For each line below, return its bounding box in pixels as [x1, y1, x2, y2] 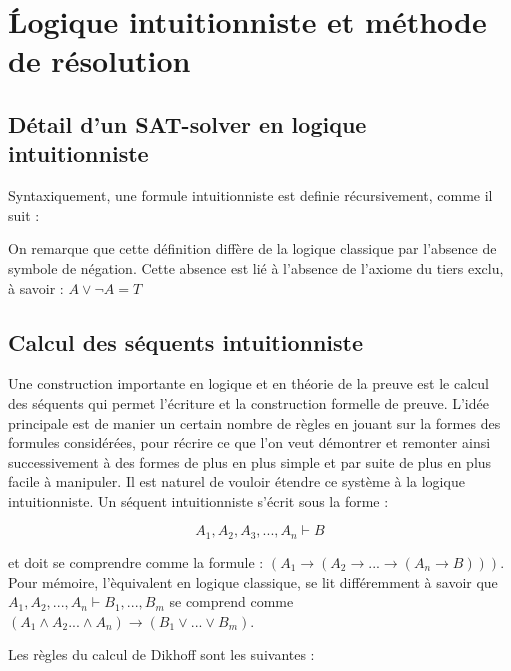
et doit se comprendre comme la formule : [8, 551, 264, 572]
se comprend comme [169, 591, 294, 612]
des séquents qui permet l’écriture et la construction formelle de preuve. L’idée [8, 392, 489, 413]
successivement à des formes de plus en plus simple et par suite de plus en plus [8, 451, 492, 472]
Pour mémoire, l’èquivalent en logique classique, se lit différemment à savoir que [8, 571, 498, 592]
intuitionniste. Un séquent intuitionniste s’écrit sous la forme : [8, 490, 389, 511]
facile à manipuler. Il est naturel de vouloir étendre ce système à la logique [8, 471, 465, 492]
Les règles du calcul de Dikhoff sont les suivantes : [8, 644, 315, 665]
